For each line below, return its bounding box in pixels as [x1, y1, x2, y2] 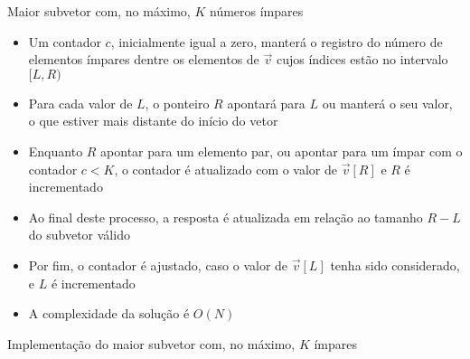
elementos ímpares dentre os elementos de [28, 50, 259, 69]
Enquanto [28, 141, 83, 160]
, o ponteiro [145, 93, 210, 112]
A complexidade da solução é [28, 304, 190, 323]
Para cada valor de [28, 93, 133, 112]
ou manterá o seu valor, [322, 93, 453, 112]
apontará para [227, 93, 305, 112]
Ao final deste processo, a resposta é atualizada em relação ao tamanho [28, 207, 423, 226]
